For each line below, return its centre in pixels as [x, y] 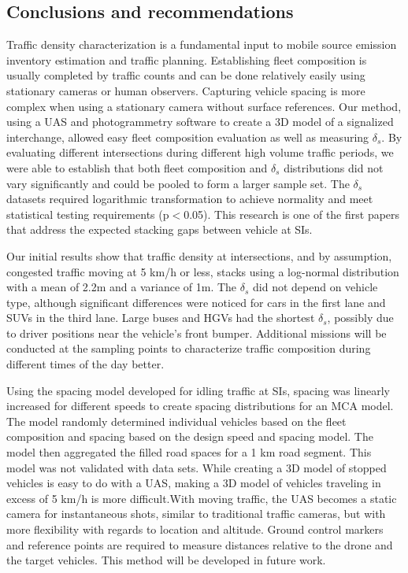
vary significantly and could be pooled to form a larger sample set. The [178, 183]
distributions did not [334, 167]
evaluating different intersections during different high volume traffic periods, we [200, 152]
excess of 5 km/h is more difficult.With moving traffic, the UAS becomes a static [202, 498]
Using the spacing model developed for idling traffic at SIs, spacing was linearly [198, 390]
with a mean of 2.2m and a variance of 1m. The [122, 287]
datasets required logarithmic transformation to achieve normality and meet [190, 199]
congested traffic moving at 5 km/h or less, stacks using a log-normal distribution [203, 271]
